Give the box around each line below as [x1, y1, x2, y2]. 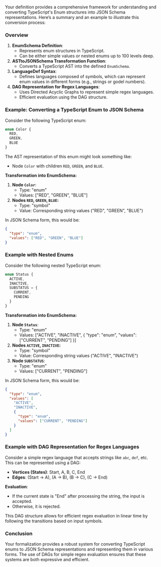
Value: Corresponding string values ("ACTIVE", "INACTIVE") [19, 352, 139, 358]
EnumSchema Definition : [12, 43, 63, 49]
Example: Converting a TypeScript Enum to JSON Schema [5, 106, 144, 113]
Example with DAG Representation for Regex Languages [5, 444, 139, 450]
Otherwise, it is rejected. [12, 503, 61, 509]
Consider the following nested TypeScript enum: [5, 262, 102, 268]
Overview [5, 32, 29, 38]
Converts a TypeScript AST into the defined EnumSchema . [19, 63, 131, 69]
